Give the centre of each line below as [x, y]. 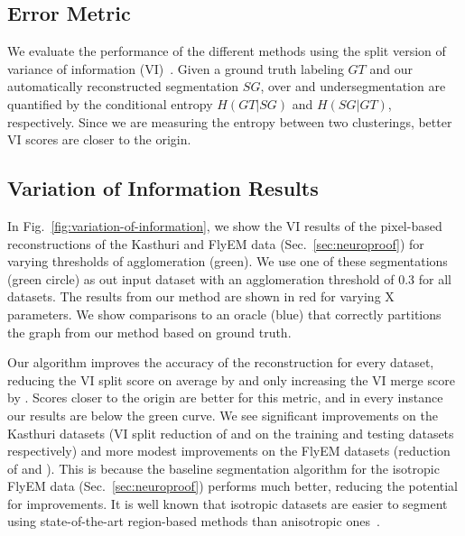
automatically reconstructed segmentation [123, 86]
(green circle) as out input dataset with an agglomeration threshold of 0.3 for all [230, 278]
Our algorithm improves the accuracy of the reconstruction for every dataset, [221, 362]
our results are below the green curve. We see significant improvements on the [223, 415]
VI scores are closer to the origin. [99, 139]
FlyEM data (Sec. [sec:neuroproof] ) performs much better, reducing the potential [233, 486]
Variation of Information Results [163, 188]
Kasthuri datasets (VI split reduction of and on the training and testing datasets [231, 433]
